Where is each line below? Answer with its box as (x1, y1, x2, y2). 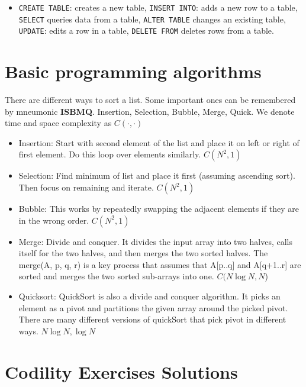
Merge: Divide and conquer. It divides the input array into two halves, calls (18, 235, 293, 247)
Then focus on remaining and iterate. (18, 181, 154, 193)
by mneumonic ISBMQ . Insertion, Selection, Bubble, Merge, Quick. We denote (5, 105, 295, 117)
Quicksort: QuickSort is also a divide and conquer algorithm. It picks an (18, 290, 281, 302)
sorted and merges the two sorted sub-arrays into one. (18, 270, 214, 282)
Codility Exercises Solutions (5, 359, 238, 383)
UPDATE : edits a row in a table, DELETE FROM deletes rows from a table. (18, 24, 274, 37)
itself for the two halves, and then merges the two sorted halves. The (18, 247, 268, 259)
